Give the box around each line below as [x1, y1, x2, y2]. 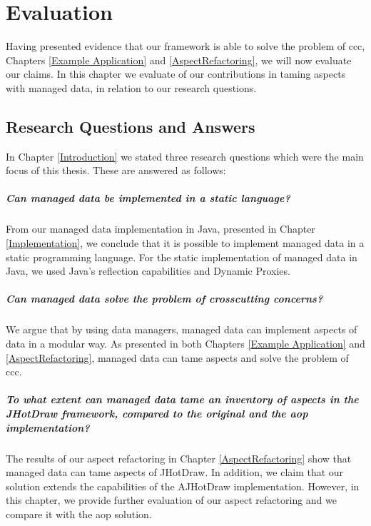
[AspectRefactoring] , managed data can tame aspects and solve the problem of [6, 350, 349, 365]
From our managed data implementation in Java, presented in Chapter [6, 221, 315, 236]
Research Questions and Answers [6, 115, 255, 137]
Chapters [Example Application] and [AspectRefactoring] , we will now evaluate [6, 52, 352, 67]
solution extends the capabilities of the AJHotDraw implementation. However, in [6, 478, 360, 493]
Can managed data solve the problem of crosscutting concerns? [6, 291, 323, 306]
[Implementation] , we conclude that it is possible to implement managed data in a [6, 236, 365, 251]
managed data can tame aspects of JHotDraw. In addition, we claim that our [6, 465, 344, 480]
